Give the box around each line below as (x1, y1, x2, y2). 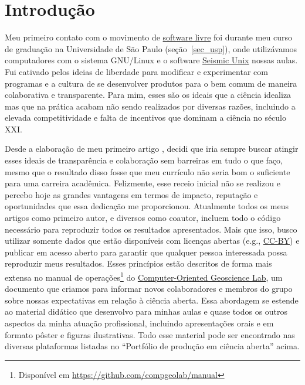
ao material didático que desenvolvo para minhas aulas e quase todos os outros (5, 305, 288, 318)
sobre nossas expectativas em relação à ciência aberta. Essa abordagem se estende (5, 294, 299, 306)
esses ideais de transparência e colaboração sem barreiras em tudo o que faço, (5, 154, 283, 166)
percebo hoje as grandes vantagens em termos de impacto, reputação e (5, 188, 258, 200)
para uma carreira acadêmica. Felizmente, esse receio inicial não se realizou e (5, 177, 280, 189)
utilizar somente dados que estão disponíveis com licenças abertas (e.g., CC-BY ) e (5, 234, 300, 247)
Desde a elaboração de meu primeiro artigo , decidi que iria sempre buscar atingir (5, 142, 299, 155)
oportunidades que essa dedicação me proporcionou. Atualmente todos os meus (5, 200, 289, 212)
